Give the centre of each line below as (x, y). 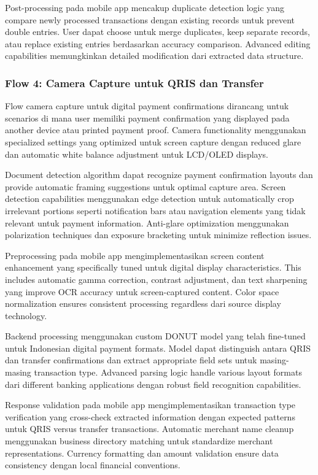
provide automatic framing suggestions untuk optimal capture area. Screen (145, 186)
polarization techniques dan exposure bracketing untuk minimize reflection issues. (158, 235)
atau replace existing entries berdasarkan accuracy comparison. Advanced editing (158, 43)
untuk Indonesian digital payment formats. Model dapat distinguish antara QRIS (158, 348)
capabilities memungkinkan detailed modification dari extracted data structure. (154, 56)
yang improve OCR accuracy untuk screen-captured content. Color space (142, 291)
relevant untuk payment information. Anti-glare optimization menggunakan (147, 222)
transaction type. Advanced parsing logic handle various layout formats (168, 372)
